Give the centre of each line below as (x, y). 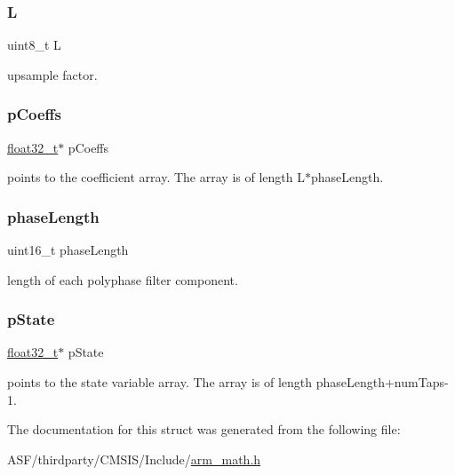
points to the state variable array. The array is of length (160, 382)
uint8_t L (34, 45)
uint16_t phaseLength (68, 250)
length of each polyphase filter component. (123, 279)
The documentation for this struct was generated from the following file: (204, 429)
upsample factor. (52, 74)
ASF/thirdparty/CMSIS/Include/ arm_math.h (134, 459)
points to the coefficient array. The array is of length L (156, 177)
